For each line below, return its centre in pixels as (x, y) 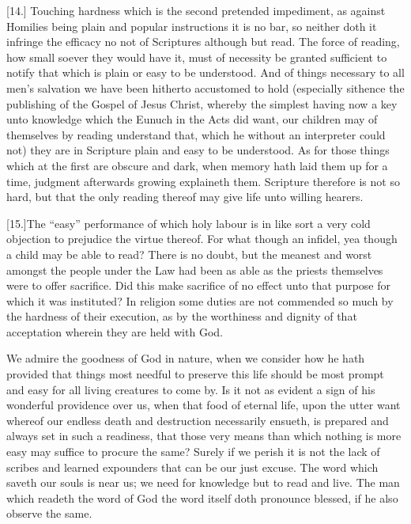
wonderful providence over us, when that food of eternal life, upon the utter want (204, 405)
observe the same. (49, 513)
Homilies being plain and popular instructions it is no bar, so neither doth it (192, 26)
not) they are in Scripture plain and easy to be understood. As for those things (198, 150)
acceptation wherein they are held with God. (115, 331)
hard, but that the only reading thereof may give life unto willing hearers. (185, 197)
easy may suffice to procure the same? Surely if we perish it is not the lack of (193, 452)
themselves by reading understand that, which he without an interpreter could (196, 134)
